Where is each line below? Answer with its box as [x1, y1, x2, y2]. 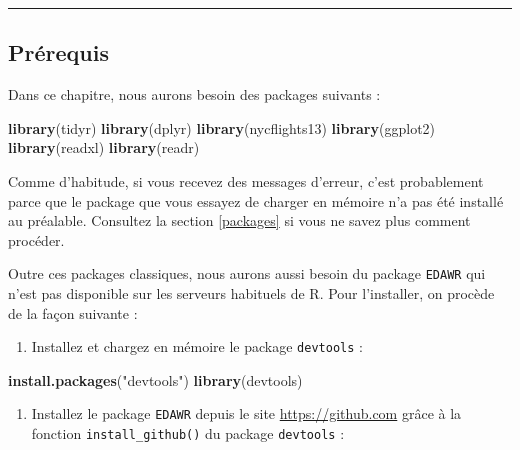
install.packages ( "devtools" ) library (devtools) [8, 369, 303, 390]
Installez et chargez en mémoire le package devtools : [31, 336, 363, 357]
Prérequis [8, 37, 109, 68]
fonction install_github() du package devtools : [31, 423, 345, 444]
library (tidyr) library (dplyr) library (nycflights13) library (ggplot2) [8, 117, 436, 138]
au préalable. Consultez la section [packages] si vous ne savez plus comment [8, 210, 471, 231]
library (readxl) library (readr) [8, 137, 200, 158]
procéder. [8, 229, 65, 250]
